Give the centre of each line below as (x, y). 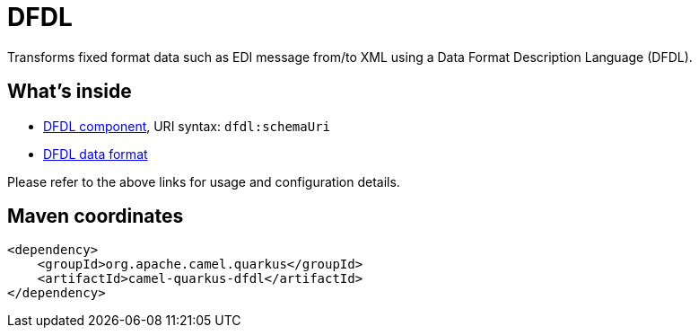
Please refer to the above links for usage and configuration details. (204, 181)
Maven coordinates (96, 216)
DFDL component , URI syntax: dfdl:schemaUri (187, 126)
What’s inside (70, 92)
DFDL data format (96, 154)
